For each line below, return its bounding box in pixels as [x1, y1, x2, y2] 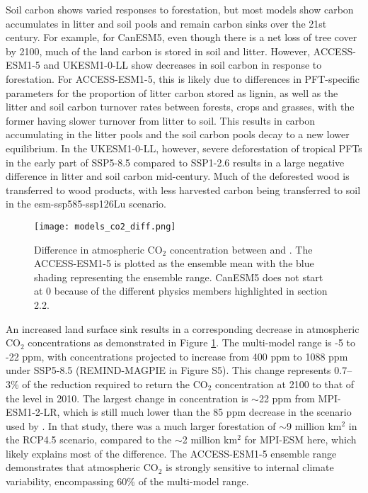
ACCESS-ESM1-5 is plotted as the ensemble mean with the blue [34, 256, 314, 271]
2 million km [182, 432, 238, 447]
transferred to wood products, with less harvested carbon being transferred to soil [6, 182, 361, 197]
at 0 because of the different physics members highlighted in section [34, 283, 328, 298]
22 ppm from [258, 390, 315, 405]
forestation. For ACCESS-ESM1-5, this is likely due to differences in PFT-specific [6, 71, 360, 86]
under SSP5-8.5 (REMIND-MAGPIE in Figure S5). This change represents [6, 363, 331, 378]
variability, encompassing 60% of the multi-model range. [6, 474, 249, 489]
